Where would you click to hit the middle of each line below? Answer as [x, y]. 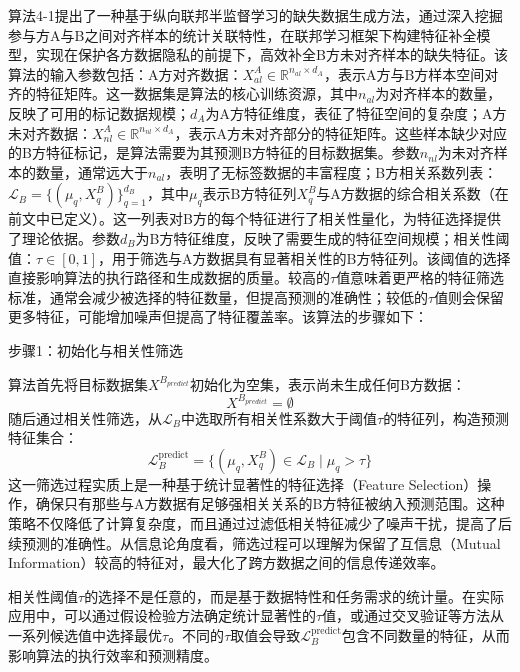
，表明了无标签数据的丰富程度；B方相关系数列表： [331, 171]
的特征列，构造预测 [446, 417]
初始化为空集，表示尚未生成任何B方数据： [327, 383]
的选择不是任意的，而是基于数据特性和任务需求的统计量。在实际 [294, 595]
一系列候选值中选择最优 [85, 634]
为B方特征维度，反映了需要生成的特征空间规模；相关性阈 [322, 237]
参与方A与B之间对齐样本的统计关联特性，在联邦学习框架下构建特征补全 [242, 34]
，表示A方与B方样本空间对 [411, 73]
